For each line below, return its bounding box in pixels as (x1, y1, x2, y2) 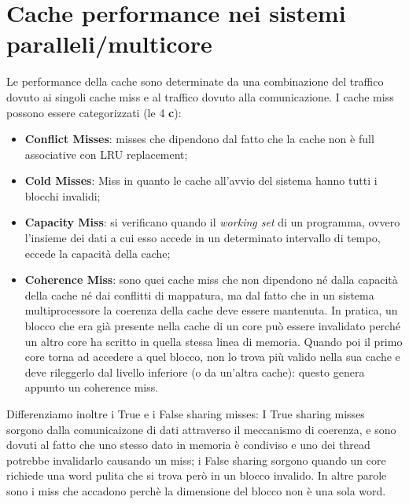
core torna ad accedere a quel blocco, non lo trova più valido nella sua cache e (24, 348, 400, 365)
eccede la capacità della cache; (24, 245, 171, 261)
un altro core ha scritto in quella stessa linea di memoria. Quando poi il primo (24, 333, 403, 349)
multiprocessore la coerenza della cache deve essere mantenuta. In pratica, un (24, 302, 398, 318)
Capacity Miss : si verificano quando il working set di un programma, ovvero (24, 214, 400, 230)
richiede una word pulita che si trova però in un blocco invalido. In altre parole (6, 467, 387, 484)
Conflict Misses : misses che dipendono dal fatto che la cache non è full (24, 131, 374, 147)
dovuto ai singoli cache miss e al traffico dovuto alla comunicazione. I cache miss (6, 88, 394, 105)
